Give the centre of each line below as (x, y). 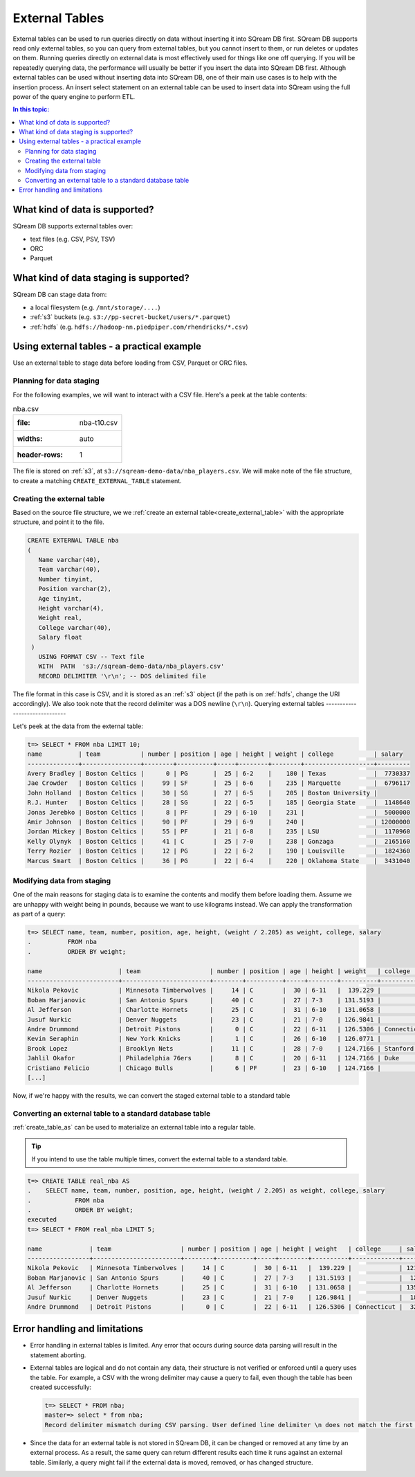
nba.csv (26, 409)
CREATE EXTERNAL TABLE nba (73, 541)
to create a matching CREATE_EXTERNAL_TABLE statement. (98, 480)
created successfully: (61, 1387)
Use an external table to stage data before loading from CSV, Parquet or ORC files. (130, 363)
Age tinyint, (61, 598)
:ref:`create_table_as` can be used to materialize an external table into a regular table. (134, 1127)
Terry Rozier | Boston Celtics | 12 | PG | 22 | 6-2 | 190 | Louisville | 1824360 (219, 851)
